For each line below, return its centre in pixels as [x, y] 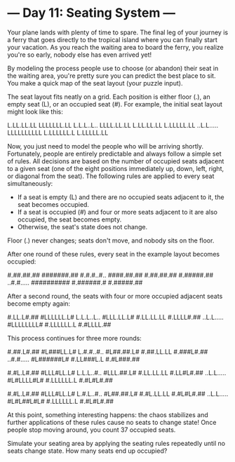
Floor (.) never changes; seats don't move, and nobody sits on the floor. [111, 240]
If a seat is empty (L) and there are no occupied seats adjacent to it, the [121, 197]
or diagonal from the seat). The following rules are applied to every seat [111, 176]
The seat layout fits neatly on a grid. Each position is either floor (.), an [109, 97]
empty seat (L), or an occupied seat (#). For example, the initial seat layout [115, 104]
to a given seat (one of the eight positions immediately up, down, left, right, [116, 168]
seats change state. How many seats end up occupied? [87, 451]
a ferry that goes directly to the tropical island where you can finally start [112, 39]
